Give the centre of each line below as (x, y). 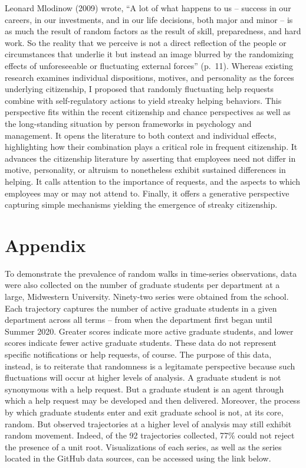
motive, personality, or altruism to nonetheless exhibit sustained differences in (145, 170)
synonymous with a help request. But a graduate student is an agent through (144, 389)
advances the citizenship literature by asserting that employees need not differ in (150, 158)
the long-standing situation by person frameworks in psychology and (128, 123)
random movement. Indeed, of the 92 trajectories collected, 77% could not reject (150, 435)
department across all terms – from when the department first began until (139, 320)
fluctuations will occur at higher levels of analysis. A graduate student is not (143, 377)
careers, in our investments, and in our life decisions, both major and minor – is (149, 19)
